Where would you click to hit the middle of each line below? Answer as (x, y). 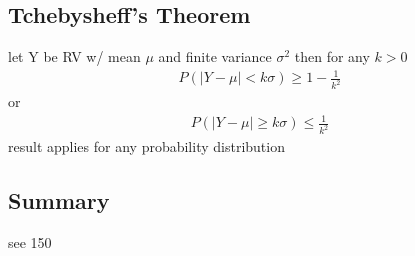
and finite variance (215, 56)
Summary (59, 200)
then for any (332, 56)
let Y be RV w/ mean (74, 56)
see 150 (30, 242)
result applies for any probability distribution (146, 146)
